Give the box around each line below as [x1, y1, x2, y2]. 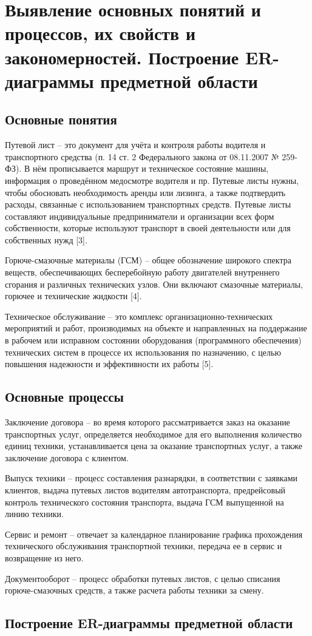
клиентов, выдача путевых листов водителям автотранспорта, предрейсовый [5, 484, 286, 496]
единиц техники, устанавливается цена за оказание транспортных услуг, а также [5, 439, 303, 452]
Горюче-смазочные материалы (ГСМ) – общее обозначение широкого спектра [5, 254, 291, 266]
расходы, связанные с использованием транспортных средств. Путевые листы [5, 198, 291, 211]
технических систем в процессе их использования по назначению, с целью [5, 345, 281, 358]
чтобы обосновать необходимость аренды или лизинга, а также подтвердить [5, 186, 286, 198]
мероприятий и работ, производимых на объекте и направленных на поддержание [5, 322, 307, 334]
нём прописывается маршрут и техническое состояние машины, [33, 162, 269, 175]
